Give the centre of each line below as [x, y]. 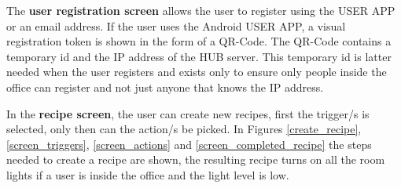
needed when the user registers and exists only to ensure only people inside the [197, 72]
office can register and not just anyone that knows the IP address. [165, 87]
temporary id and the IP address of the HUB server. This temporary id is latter [199, 56]
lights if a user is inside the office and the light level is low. [148, 174]
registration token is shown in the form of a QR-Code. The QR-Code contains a [199, 41]
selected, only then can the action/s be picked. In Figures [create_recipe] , [184, 129]
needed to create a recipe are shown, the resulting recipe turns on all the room [196, 159]
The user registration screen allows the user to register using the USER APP [201, 10]
